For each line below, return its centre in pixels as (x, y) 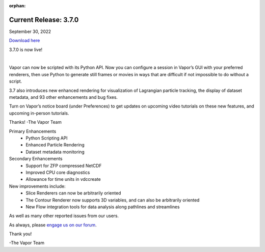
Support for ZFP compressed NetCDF (64, 166)
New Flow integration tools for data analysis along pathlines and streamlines (103, 207)
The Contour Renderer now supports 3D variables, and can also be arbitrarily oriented (113, 200)
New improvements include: (37, 186)
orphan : (17, 6)
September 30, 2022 (30, 31)
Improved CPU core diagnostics (58, 172)
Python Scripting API (47, 138)
